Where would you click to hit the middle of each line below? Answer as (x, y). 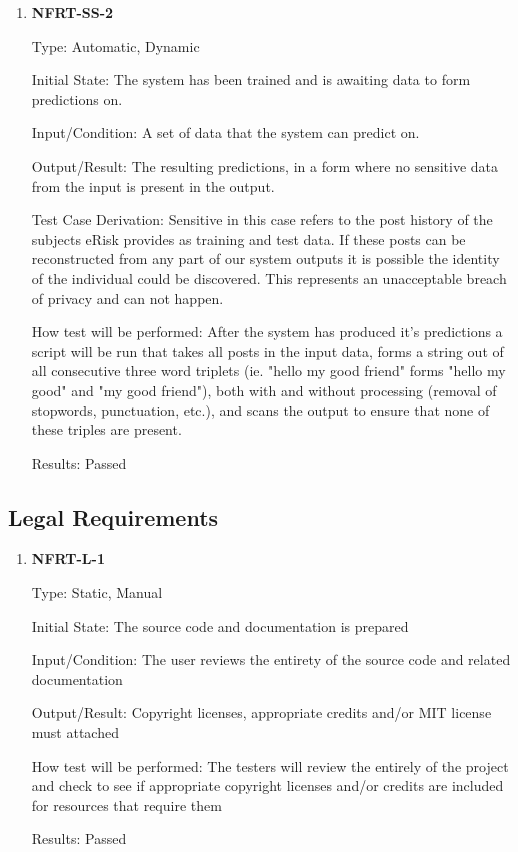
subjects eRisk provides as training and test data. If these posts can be (248, 238)
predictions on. (77, 98)
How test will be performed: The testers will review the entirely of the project (270, 765)
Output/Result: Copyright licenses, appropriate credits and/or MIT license (261, 712)
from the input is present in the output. (153, 185)
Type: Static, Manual (97, 592)
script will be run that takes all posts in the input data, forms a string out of (267, 350)
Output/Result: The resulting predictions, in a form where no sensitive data (265, 165)
